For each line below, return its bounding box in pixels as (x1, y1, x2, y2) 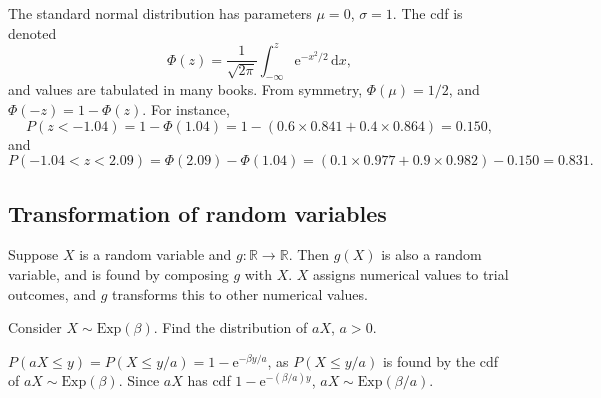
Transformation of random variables (8, 197, 387, 228)
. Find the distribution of (153, 317, 308, 338)
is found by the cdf (382, 350, 499, 371)
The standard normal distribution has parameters (8, 3, 312, 23)
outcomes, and (8, 283, 96, 304)
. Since (118, 370, 160, 391)
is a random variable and (79, 244, 232, 265)
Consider (8, 317, 62, 338)
